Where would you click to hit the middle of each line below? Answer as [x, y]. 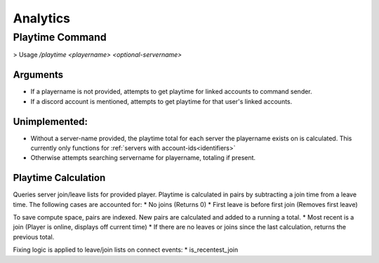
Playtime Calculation [59, 178]
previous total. [34, 237]
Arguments [38, 75]
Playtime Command [60, 37]
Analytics [41, 18]
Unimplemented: [50, 122]
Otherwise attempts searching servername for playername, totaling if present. [143, 158]
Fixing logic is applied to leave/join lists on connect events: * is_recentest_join [126, 250]
